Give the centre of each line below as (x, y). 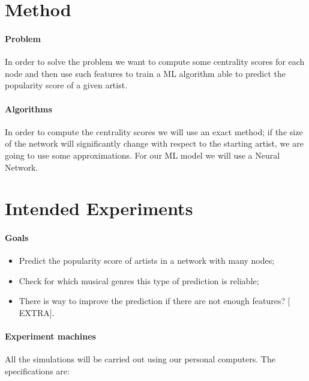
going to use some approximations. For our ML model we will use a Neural (142, 155)
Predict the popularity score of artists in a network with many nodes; (147, 261)
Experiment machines (50, 336)
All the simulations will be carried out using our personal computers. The (140, 359)
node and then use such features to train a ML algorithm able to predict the (145, 73)
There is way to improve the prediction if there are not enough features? (152, 301)
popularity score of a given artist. (66, 85)
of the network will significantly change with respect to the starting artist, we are (154, 143)
